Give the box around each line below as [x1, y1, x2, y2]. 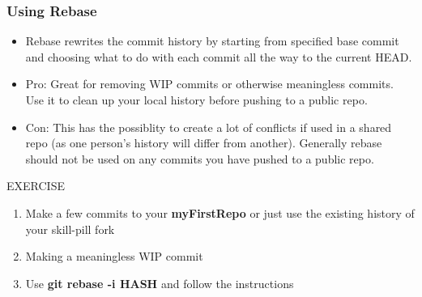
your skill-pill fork [25, 220, 115, 237]
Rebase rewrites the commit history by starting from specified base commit [25, 32, 399, 49]
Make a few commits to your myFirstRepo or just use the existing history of [25, 204, 415, 221]
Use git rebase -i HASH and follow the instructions [25, 274, 294, 291]
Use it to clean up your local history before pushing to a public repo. [25, 91, 368, 108]
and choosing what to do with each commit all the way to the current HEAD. [25, 48, 412, 65]
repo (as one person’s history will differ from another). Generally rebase [25, 134, 382, 151]
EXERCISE [6, 177, 65, 194]
